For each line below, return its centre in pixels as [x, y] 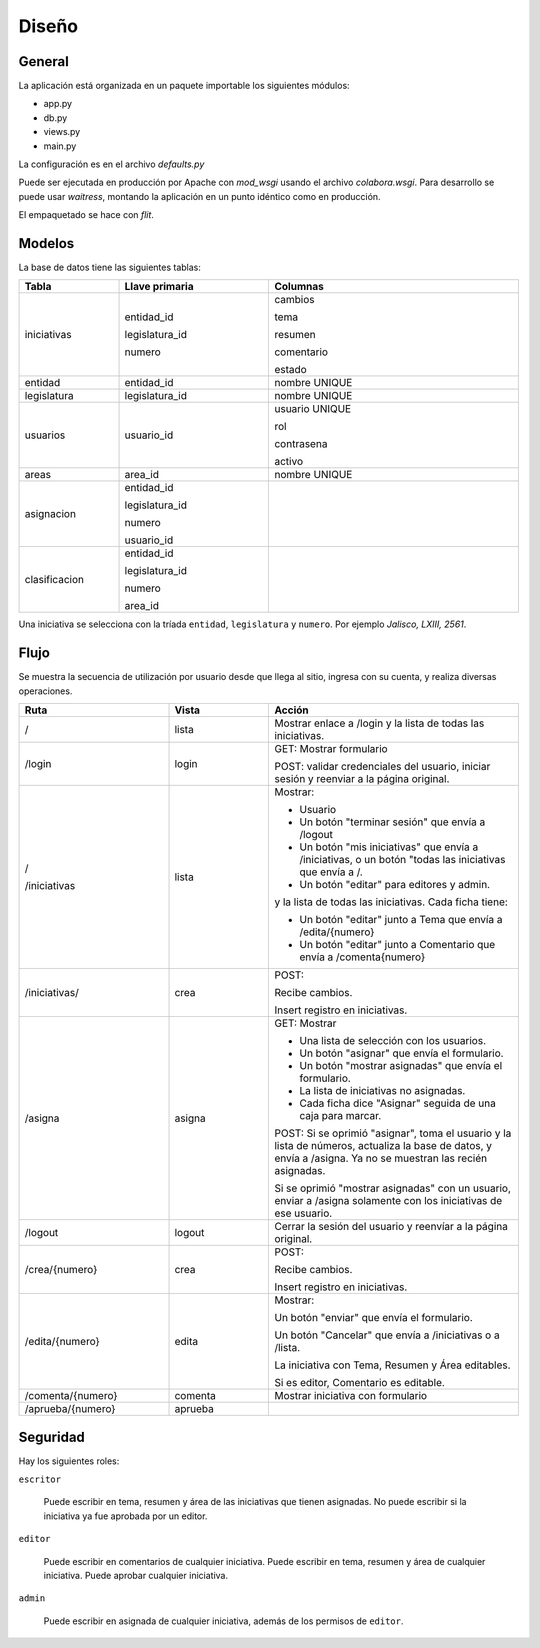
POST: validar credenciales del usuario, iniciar [382, 767]
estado [290, 370]
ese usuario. [303, 1213]
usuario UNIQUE [313, 409]
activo [289, 462]
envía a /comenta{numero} [362, 957]
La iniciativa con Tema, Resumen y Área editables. [392, 1365]
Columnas [299, 287]
